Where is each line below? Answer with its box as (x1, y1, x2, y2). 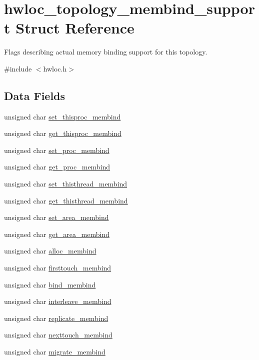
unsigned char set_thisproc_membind (4, 111, 121, 121)
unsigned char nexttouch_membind (4, 329, 112, 340)
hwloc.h (43, 63, 67, 73)
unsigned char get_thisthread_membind (4, 195, 128, 205)
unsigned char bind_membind (4, 279, 96, 289)
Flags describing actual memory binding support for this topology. (4, 46, 207, 57)
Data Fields (4, 87, 65, 103)
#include (4, 63, 32, 73)
